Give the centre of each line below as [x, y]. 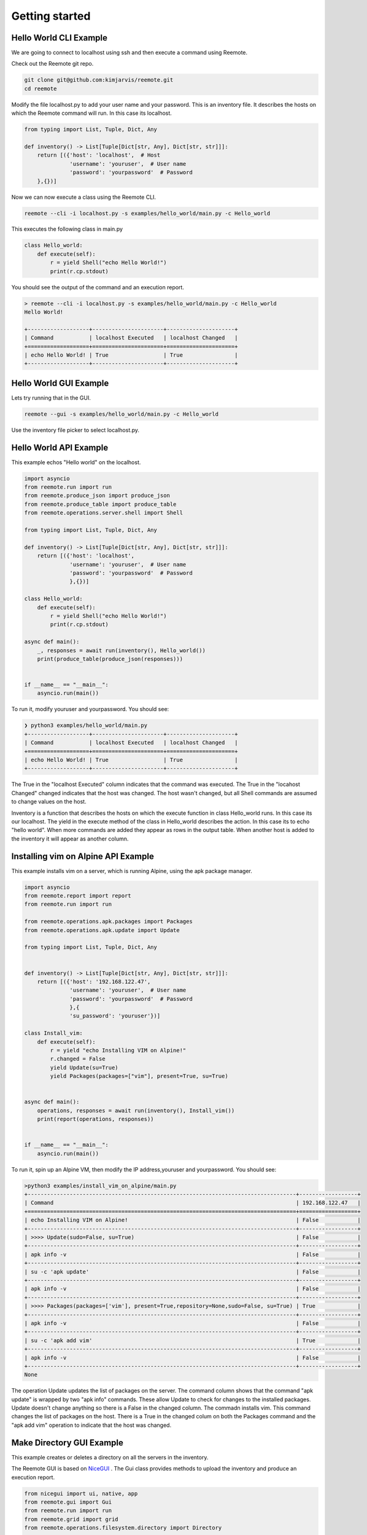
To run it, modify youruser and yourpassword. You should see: [90, 709]
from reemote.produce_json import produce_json [97, 495]
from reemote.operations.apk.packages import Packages [108, 922]
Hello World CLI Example [59, 38]
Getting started [51, 16]
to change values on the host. [49, 802]
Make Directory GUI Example [68, 1443]
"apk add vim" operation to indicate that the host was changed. [91, 1425]
